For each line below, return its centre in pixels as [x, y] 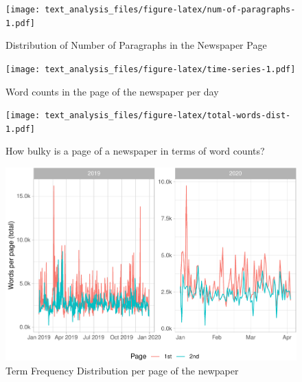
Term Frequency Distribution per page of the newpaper [122, 370]
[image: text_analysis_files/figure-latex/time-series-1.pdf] [151, 69]
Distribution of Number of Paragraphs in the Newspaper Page [136, 45]
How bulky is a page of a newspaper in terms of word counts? [135, 151]
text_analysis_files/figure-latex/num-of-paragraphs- [170, 10]
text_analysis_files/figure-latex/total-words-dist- [168, 116]
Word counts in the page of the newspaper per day [112, 91]
